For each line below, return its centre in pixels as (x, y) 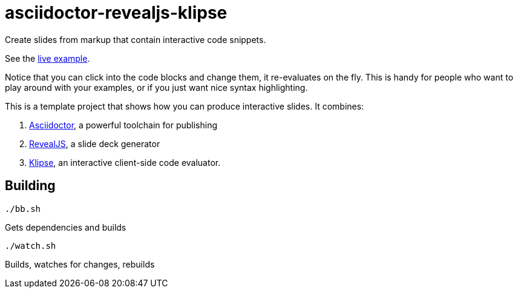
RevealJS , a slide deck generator (95, 143)
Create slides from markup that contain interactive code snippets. (136, 39)
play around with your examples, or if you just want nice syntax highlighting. (156, 87)
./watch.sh (31, 245)
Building (30, 186)
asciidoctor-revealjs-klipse (116, 13)
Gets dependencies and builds (66, 227)
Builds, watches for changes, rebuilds (80, 264)
